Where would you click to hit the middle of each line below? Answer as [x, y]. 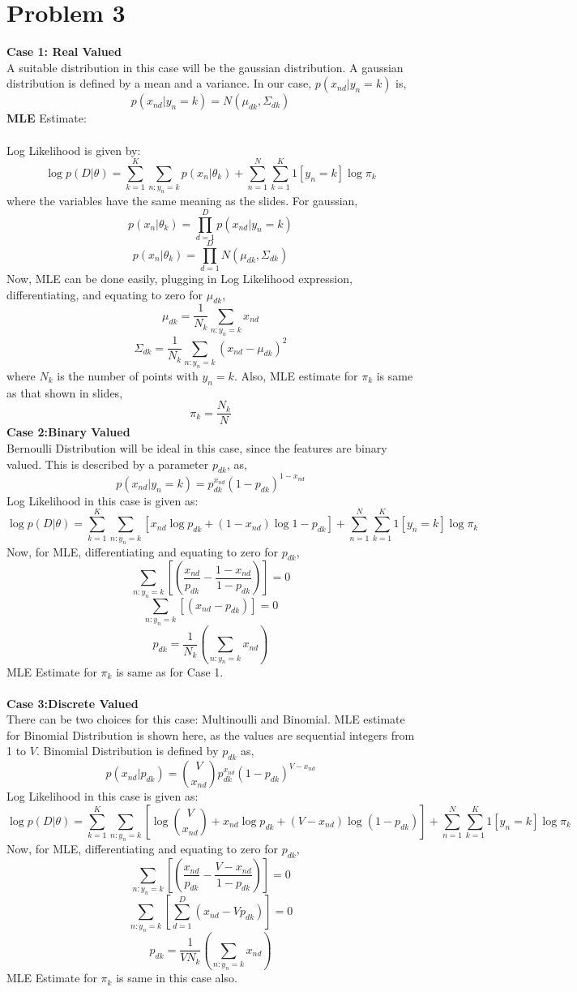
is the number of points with [128, 375]
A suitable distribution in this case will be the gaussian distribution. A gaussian [205, 67]
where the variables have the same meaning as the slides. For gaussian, [182, 201]
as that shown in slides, [65, 392]
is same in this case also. [177, 978]
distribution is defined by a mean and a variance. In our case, [159, 83]
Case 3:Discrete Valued [73, 703]
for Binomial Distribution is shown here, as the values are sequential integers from [211, 734]
